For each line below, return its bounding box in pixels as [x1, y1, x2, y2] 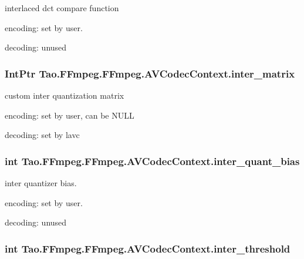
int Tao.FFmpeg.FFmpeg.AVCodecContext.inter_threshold [5, 241, 291, 255]
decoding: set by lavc [5, 129, 80, 141]
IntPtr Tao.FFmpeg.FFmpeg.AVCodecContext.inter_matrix [5, 66, 295, 80]
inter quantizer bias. [5, 177, 77, 189]
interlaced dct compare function [5, 2, 119, 14]
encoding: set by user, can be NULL [5, 109, 134, 121]
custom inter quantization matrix [5, 89, 124, 101]
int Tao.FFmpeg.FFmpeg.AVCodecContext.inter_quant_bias [5, 153, 300, 168]
